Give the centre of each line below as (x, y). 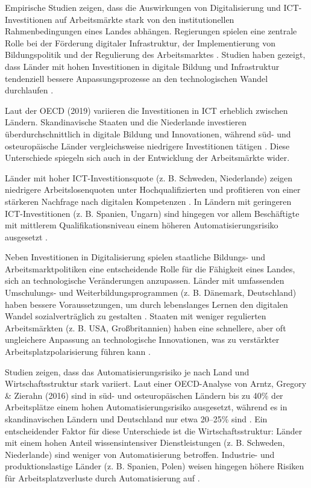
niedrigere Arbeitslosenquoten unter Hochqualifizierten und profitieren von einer (153, 189)
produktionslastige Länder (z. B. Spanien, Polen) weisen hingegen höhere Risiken (155, 466)
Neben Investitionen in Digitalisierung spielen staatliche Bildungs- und (135, 257)
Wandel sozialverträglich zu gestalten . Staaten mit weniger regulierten (136, 316)
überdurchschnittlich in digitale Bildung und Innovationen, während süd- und (148, 133)
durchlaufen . (29, 90)
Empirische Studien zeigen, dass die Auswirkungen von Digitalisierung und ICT (152, 7)
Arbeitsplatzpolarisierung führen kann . (78, 352)
